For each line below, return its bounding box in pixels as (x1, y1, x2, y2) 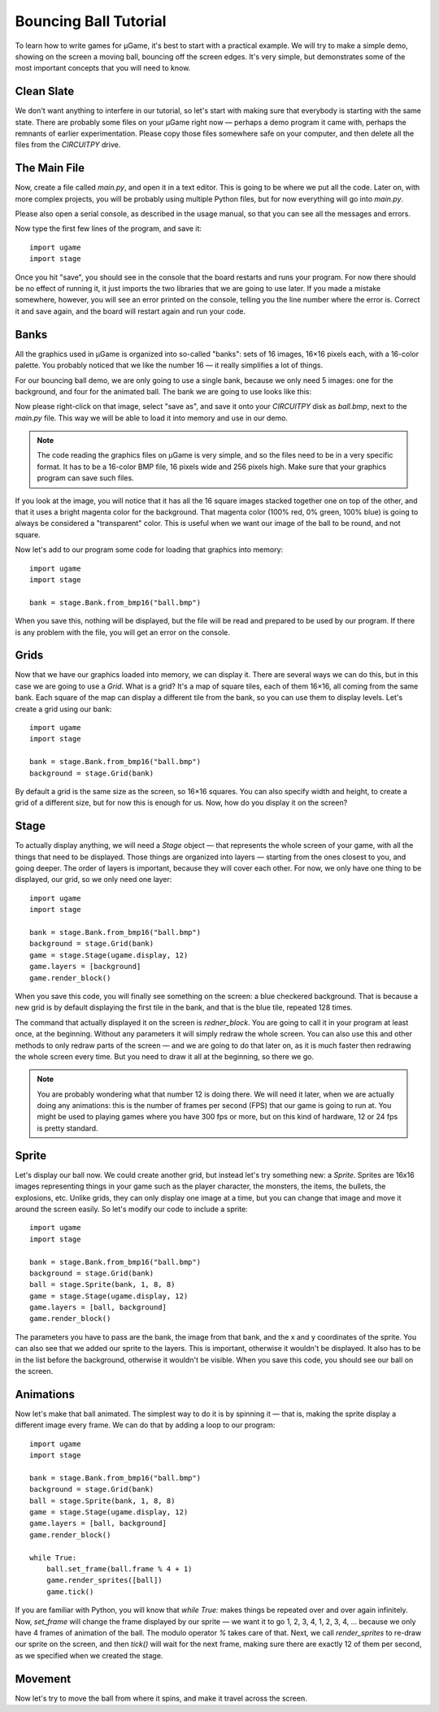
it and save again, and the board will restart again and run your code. (15, 306, 246, 316)
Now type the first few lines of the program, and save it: (15, 224, 202, 233)
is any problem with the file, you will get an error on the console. (15, 627, 231, 637)
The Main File (15, 161, 85, 175)
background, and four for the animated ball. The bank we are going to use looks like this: (15, 386, 312, 396)
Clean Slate (15, 85, 75, 98)
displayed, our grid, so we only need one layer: (15, 875, 172, 884)
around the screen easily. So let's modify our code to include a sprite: (15, 1204, 248, 1214)
